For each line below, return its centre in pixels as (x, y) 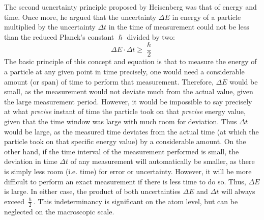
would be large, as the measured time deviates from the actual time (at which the (131, 131)
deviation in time (31, 161)
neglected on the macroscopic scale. (59, 211)
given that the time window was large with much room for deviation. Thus (121, 121)
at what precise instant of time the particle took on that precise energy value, (125, 111)
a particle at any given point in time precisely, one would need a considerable (124, 72)
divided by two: (151, 36)
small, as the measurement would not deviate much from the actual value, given (129, 91)
